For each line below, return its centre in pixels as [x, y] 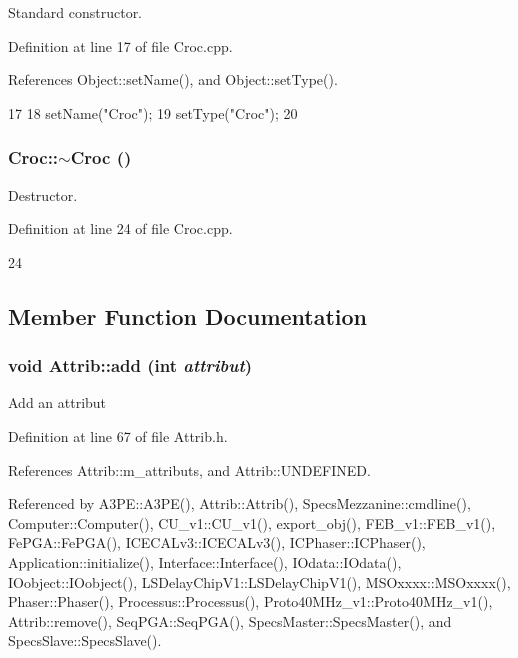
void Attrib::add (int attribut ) [130, 365]
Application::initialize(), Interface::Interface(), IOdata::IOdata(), [205, 561]
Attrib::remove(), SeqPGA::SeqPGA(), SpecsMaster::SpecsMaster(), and [230, 620]
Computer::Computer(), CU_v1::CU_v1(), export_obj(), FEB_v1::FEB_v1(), [252, 522]
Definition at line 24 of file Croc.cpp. [120, 228]
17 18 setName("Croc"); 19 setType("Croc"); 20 [153, 112]
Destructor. [43, 194]
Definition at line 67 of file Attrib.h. [118, 435]
